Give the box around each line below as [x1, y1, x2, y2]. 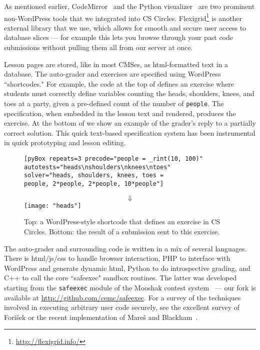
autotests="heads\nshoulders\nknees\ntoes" [24, 163, 171, 171]
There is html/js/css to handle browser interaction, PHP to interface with [4, 253, 230, 263]
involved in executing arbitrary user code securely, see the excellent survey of [4, 302, 240, 312]
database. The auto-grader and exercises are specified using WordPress [4, 69, 221, 79]
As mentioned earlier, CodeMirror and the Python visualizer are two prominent [4, 1, 255, 11]
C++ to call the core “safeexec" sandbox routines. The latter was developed [4, 272, 237, 283]
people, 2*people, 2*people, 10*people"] [24, 180, 164, 187]
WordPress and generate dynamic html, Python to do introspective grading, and [4, 262, 250, 273]
